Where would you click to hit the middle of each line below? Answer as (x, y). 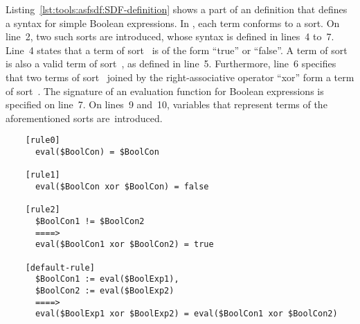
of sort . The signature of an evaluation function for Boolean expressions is (165, 91)
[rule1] (43, 175)
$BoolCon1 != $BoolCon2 (90, 221)
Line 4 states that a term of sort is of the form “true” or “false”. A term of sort (177, 50)
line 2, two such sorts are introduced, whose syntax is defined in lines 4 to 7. (170, 36)
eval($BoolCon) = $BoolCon (97, 152)
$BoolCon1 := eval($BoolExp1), (107, 279)
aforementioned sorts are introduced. (84, 118)
